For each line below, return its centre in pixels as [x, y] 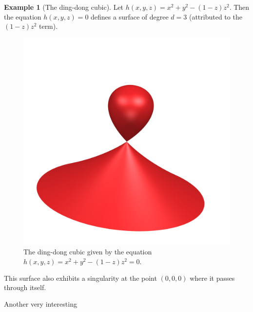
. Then [239, 7]
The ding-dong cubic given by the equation [88, 252]
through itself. [25, 287]
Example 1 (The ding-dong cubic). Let [64, 7]
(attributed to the [215, 16]
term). [48, 26]
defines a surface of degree [130, 16]
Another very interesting [40, 303]
